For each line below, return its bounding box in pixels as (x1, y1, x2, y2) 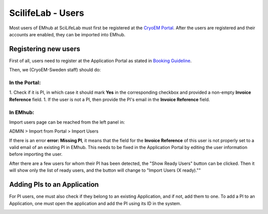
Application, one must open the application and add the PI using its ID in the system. (9, 200, 182, 206)
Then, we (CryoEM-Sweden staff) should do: (9, 67, 101, 73)
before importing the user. (9, 151, 63, 157)
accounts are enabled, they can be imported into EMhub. (9, 31, 126, 37)
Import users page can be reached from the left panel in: (9, 119, 125, 125)
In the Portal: (9, 79, 41, 86)
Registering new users (9, 45, 80, 53)
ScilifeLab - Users (9, 7, 84, 18)
